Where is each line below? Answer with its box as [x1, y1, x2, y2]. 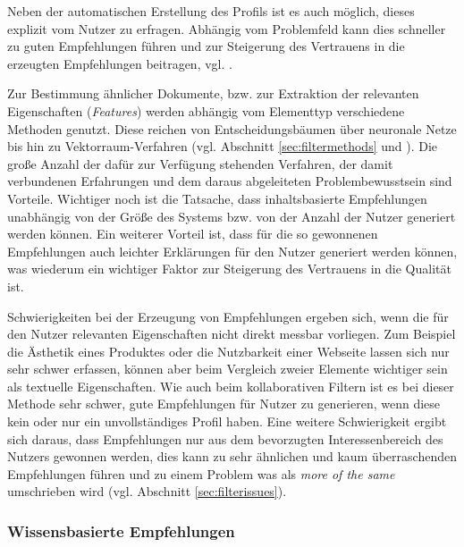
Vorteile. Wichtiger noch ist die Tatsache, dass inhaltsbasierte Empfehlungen [7, 189, 427, 207]
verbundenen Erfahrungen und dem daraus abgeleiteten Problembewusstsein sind [7, 172, 452, 190]
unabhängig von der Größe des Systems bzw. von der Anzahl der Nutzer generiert [7, 206, 456, 225]
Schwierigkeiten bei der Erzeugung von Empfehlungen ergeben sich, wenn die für [7, 307, 449, 325]
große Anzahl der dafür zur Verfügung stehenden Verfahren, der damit [7, 154, 393, 173]
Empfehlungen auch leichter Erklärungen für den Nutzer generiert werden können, [7, 241, 458, 260]
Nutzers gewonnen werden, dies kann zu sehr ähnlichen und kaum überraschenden [7, 447, 457, 466]
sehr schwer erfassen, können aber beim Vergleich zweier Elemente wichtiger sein [7, 359, 448, 378]
